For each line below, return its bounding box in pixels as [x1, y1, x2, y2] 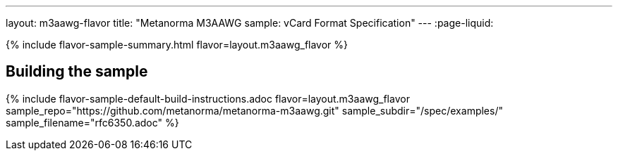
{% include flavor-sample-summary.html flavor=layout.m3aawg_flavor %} [6, 39, 349, 51]
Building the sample [6, 63, 148, 81]
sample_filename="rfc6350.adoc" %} [6, 116, 179, 129]
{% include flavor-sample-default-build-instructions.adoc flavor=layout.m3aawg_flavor [6, 92, 410, 105]
